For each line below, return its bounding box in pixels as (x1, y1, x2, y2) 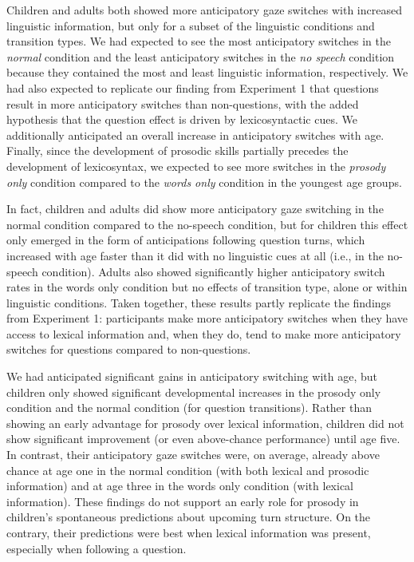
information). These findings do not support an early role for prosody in (6, 493, 359, 509)
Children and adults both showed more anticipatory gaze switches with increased (6, 2, 402, 18)
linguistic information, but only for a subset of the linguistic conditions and (6, 17, 375, 34)
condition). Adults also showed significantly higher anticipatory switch (41, 263, 385, 279)
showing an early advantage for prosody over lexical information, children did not (6, 414, 404, 431)
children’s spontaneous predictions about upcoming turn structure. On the (6, 509, 371, 525)
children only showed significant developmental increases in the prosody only (6, 383, 381, 400)
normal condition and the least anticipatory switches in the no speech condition (6, 48, 395, 65)
